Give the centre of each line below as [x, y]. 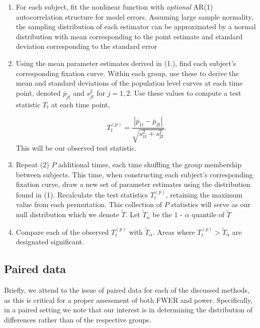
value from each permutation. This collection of [89, 204]
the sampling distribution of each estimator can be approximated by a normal [136, 26]
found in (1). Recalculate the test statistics [82, 194]
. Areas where [174, 232]
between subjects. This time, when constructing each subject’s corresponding [134, 174]
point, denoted [38, 92]
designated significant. [50, 242]
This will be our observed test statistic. [76, 147]
